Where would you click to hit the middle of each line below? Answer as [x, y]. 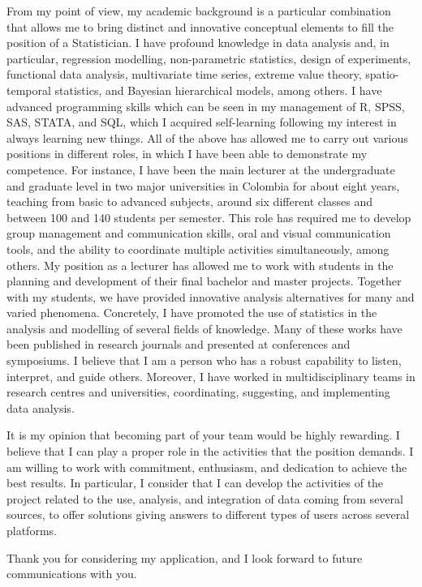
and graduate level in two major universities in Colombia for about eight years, [203, 185]
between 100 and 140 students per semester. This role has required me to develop [209, 217]
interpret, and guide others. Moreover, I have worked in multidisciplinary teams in [211, 376]
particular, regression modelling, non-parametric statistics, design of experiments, [209, 58]
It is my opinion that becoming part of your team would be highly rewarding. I [203, 435]
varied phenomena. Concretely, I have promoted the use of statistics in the [192, 313]
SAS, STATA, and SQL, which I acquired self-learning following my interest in [202, 122]
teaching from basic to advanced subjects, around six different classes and [189, 201]
